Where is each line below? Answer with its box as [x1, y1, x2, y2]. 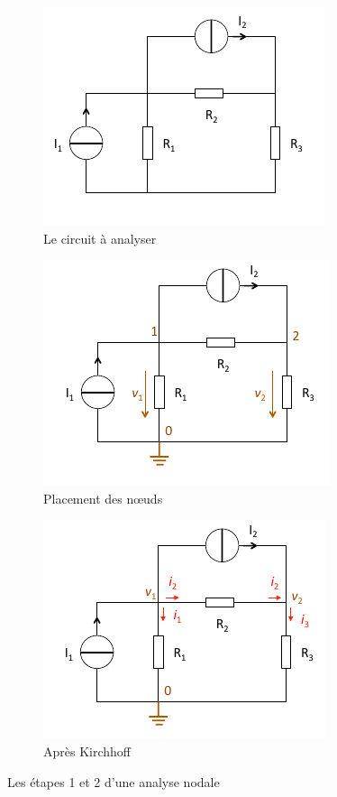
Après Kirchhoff [43, 741, 131, 760]
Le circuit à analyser [43, 228, 157, 247]
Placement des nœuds [43, 488, 163, 507]
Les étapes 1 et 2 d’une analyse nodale [7, 772, 220, 791]
